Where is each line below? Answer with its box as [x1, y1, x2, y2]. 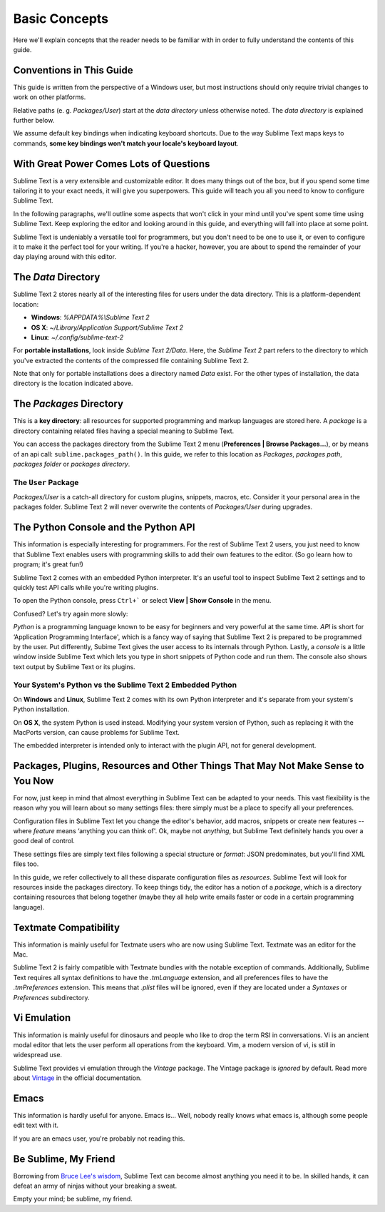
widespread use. [13, 1051, 63, 1059]
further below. [13, 116, 55, 125]
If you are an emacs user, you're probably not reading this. [13, 1134, 185, 1143]
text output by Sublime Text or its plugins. [13, 662, 135, 671]
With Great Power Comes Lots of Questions [13, 158, 210, 170]
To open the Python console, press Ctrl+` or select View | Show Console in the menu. [13, 596, 272, 605]
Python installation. [13, 705, 70, 713]
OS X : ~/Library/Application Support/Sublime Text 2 [31, 323, 184, 332]
